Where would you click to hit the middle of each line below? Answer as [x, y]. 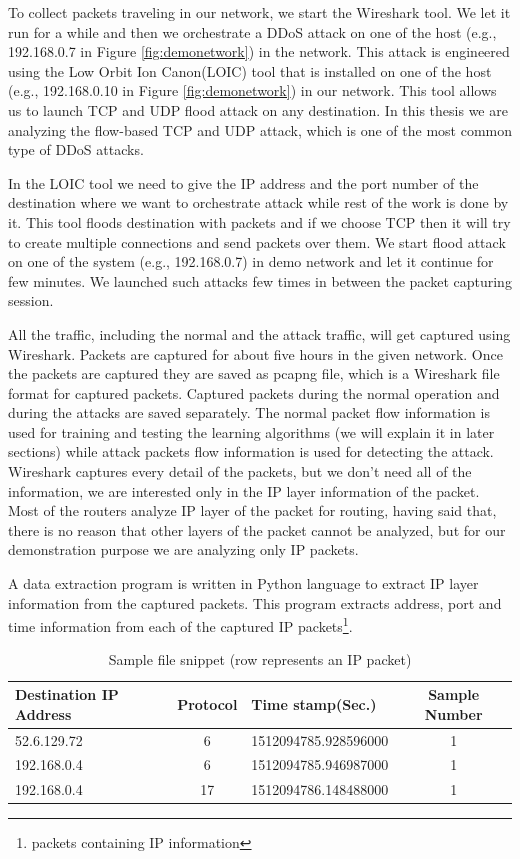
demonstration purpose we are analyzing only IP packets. [183, 549]
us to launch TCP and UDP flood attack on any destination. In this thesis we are [258, 109]
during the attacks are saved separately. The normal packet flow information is [249, 412]
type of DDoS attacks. [76, 149]
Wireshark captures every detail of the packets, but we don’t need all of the [240, 471]
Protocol [207, 703]
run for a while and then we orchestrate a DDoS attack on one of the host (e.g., [252, 31]
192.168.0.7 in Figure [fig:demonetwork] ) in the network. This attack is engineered [259, 51]
